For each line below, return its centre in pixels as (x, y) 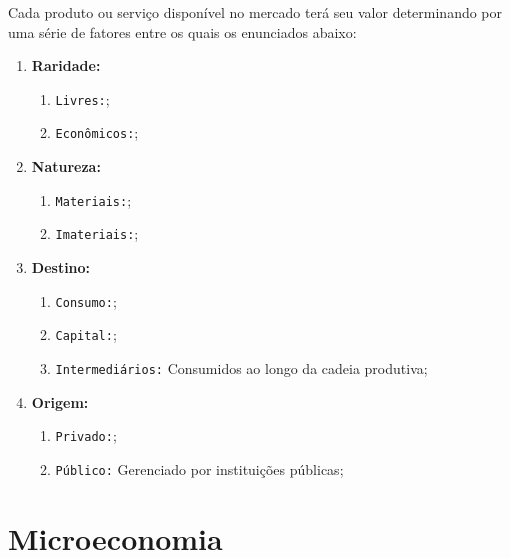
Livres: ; (82, 98)
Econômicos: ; (97, 132)
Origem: (60, 401)
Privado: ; (86, 435)
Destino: (61, 267)
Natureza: (66, 166)
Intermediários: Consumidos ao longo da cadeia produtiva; (241, 367)
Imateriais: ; (97, 233)
